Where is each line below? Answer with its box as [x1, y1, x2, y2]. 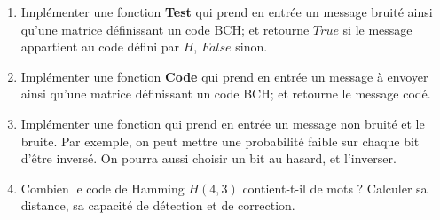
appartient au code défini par [20, 37, 180, 56]
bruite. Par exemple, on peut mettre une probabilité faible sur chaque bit [20, 131, 420, 150]
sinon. [235, 37, 268, 56]
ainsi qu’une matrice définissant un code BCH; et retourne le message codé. [20, 84, 431, 103]
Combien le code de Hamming [20, 178, 185, 197]
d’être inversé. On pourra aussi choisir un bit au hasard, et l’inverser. [20, 149, 397, 168]
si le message [342, 20, 412, 38]
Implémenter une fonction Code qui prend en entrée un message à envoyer [20, 67, 428, 85]
